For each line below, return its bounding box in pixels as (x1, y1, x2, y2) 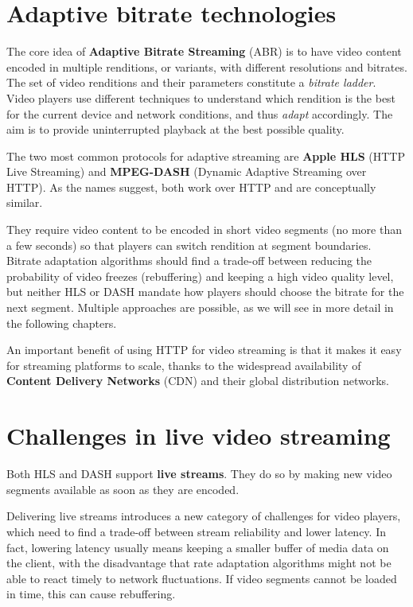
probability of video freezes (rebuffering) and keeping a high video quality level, (6, 267, 394, 284)
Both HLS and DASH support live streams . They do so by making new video (6, 465, 392, 482)
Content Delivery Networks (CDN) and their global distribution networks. (6, 372, 389, 389)
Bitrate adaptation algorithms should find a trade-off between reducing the (6, 252, 372, 269)
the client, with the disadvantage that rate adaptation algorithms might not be (6, 554, 392, 571)
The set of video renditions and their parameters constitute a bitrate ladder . (6, 74, 376, 91)
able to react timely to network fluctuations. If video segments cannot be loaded (6, 570, 397, 586)
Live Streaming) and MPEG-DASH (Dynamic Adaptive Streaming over (6, 163, 367, 180)
